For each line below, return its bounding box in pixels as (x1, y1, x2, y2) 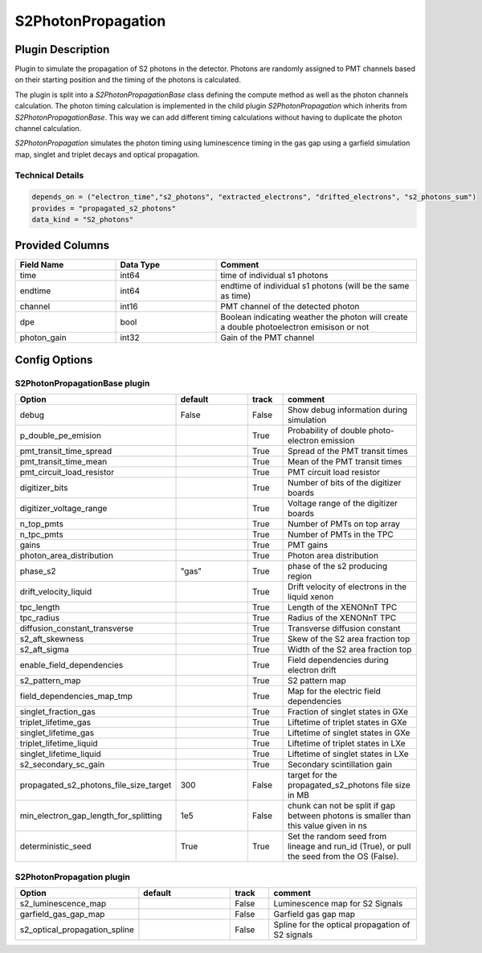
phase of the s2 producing (287, 561, 388, 572)
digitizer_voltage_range (19, 503, 108, 514)
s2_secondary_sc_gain (19, 759, 105, 771)
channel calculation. (14, 124, 82, 133)
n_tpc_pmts (19, 529, 63, 540)
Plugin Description (14, 43, 110, 56)
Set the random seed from (287, 831, 387, 842)
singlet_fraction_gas (19, 706, 96, 718)
